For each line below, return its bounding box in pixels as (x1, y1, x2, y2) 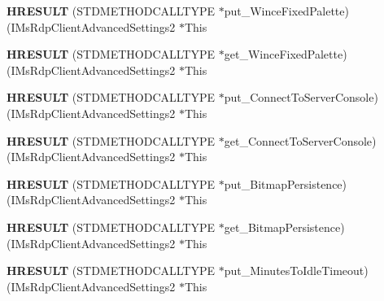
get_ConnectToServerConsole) (224, 132, 377, 149)
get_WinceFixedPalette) (224, 46, 347, 63)
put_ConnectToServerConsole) (224, 89, 378, 106)
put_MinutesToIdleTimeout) (224, 262, 369, 279)
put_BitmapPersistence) (224, 175, 347, 192)
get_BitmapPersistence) (224, 218, 345, 235)
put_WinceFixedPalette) (224, 2, 349, 19)
